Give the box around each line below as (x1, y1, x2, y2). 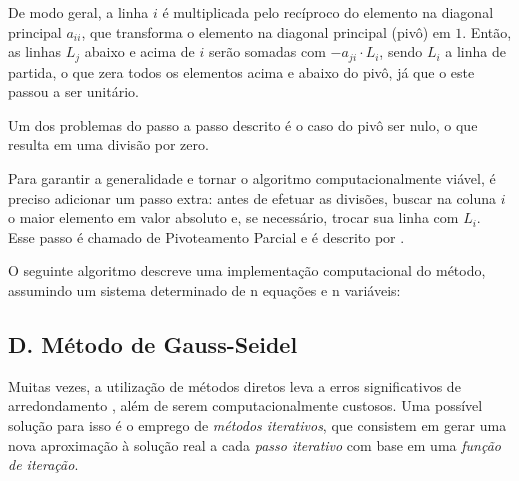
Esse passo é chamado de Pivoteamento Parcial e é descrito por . (8, 226, 405, 247)
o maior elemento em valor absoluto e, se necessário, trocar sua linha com (8, 207, 459, 228)
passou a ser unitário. (8, 81, 139, 102)
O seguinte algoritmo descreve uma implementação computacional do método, (8, 260, 486, 281)
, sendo (379, 41, 423, 62)
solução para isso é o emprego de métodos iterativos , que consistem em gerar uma (8, 414, 507, 435)
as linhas (8, 41, 62, 62)
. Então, (462, 21, 512, 42)
